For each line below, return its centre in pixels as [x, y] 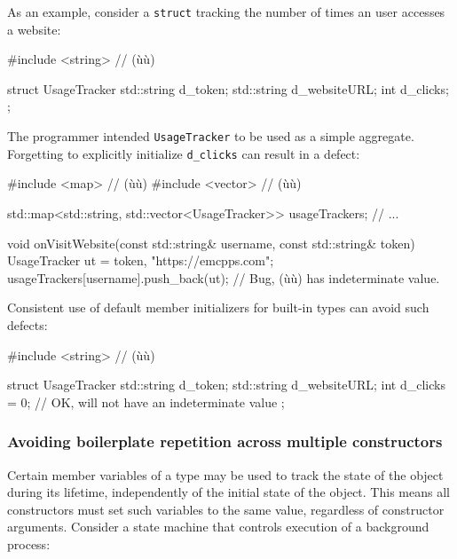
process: [29, 543]
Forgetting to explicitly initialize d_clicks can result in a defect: [184, 153]
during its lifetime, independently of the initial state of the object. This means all [228, 492]
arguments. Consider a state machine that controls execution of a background [218, 527]
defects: [28, 324]
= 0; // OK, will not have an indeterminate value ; [146, 402]
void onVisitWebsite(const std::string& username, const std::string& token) [211, 243]
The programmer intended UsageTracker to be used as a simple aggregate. [211, 136]
